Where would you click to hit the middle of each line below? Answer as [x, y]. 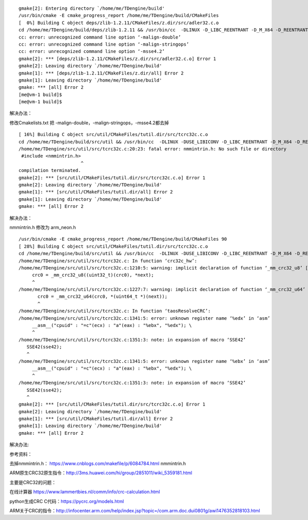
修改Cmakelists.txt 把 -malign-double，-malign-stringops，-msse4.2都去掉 [89, 123]
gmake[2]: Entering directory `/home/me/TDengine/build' [92, 8]
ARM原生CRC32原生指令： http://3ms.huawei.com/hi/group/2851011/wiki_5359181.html [101, 473]
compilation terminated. [50, 170]
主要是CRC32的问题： [33, 482]
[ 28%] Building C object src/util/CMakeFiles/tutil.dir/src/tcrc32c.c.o [113, 246]
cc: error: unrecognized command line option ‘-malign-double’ [100, 37]
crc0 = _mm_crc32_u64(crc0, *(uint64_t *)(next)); [103, 297]
